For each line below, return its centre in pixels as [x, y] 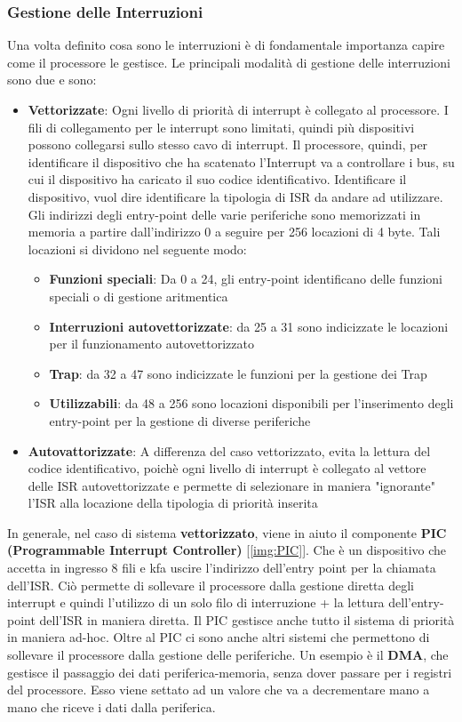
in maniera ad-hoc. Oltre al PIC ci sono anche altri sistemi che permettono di [219, 637]
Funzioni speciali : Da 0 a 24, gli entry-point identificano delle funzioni [246, 279]
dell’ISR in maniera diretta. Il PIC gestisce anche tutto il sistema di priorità [247, 619]
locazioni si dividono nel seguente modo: [137, 249]
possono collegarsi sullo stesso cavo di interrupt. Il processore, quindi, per [228, 144]
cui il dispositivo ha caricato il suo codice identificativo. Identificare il [217, 179]
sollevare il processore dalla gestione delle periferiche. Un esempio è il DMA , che [228, 655]
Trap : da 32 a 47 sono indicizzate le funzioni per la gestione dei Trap [238, 373]
